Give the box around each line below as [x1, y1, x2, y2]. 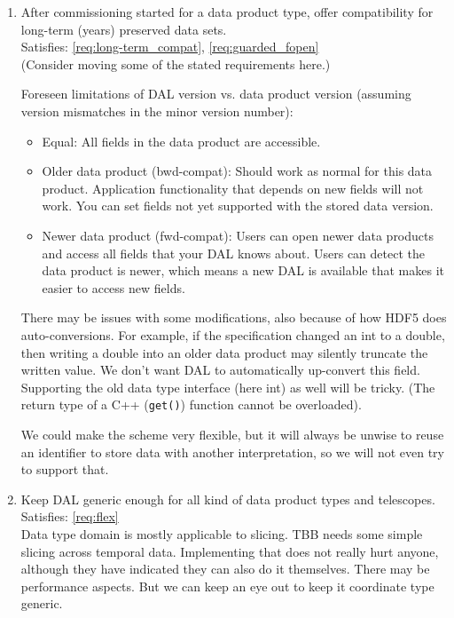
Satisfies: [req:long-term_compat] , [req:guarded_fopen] [20, 37, 319, 56]
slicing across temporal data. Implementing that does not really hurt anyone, [20, 542, 439, 560]
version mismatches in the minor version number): [20, 101, 294, 120]
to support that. [20, 460, 109, 479]
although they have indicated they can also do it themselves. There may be [20, 559, 430, 578]
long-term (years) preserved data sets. [20, 20, 227, 38]
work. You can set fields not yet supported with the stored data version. [42, 196, 434, 215]
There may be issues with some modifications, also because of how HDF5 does [20, 308, 447, 327]
